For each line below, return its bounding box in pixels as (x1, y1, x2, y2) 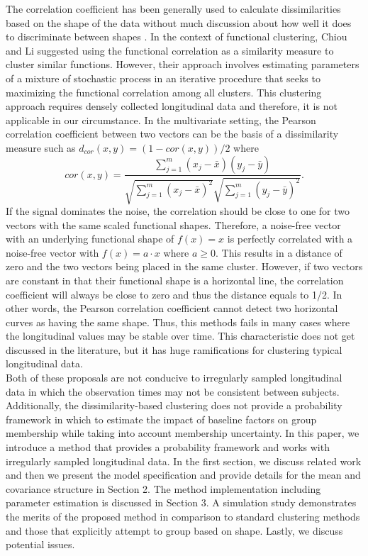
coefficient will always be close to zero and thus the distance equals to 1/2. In (6, 287, 342, 301)
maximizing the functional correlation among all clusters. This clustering (6, 84, 322, 99)
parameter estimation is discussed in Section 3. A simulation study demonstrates (6, 495, 357, 510)
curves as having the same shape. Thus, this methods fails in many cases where (6, 314, 350, 329)
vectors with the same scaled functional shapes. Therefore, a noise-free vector (6, 217, 341, 232)
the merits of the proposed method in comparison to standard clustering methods (6, 509, 360, 524)
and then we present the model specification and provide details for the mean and (6, 467, 361, 482)
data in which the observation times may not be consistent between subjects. (6, 384, 340, 399)
